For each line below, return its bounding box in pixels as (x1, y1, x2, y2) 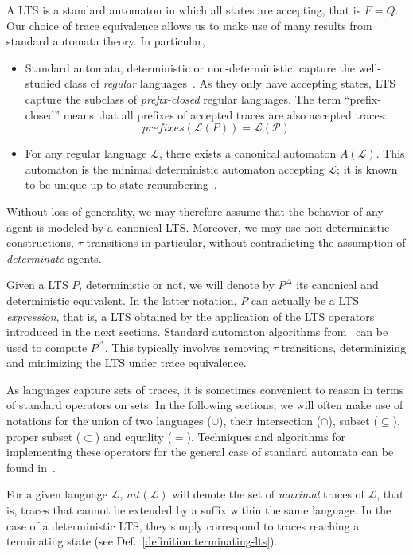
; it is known (337, 160, 398, 177)
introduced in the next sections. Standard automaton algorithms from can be (6, 323, 388, 340)
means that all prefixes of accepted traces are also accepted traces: (63, 106, 388, 123)
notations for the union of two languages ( (6, 412, 212, 429)
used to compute (6, 338, 88, 355)
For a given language (6, 486, 108, 502)
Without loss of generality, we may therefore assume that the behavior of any (6, 202, 384, 219)
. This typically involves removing (104, 338, 270, 355)
